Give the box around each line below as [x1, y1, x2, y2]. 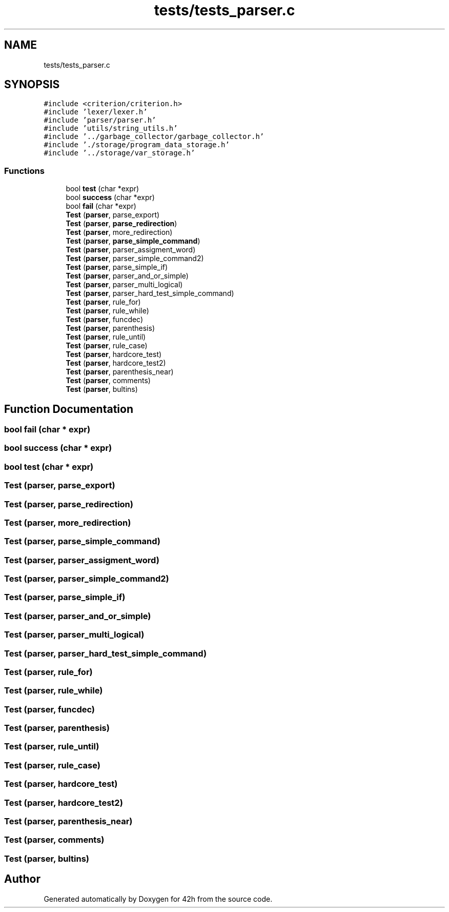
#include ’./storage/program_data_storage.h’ [44, 141, 230, 149]
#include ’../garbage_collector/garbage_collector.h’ [44, 132, 264, 141]
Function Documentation [4, 402, 133, 415]
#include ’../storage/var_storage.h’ [44, 149, 195, 157]
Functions [4, 165, 45, 176]
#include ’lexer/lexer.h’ [44, 108, 148, 116]
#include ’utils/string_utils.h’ [44, 124, 178, 133]
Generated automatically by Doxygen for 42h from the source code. [44, 894, 273, 903]
